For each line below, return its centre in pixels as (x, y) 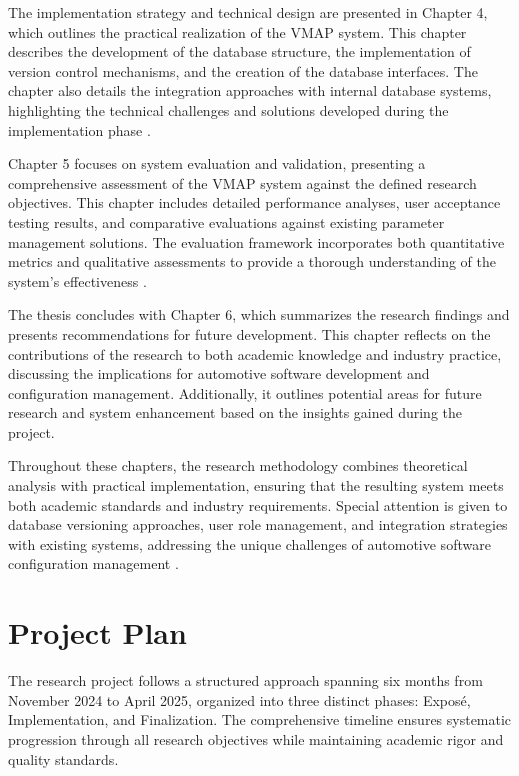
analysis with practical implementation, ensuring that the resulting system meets (256, 485)
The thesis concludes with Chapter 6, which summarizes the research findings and (259, 314)
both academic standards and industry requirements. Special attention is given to (258, 504)
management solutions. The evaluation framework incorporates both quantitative (256, 241)
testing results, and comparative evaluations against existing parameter (226, 221)
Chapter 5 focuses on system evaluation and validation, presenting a (217, 163)
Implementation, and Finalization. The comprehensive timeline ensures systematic (260, 719)
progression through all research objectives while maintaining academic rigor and (256, 738)
